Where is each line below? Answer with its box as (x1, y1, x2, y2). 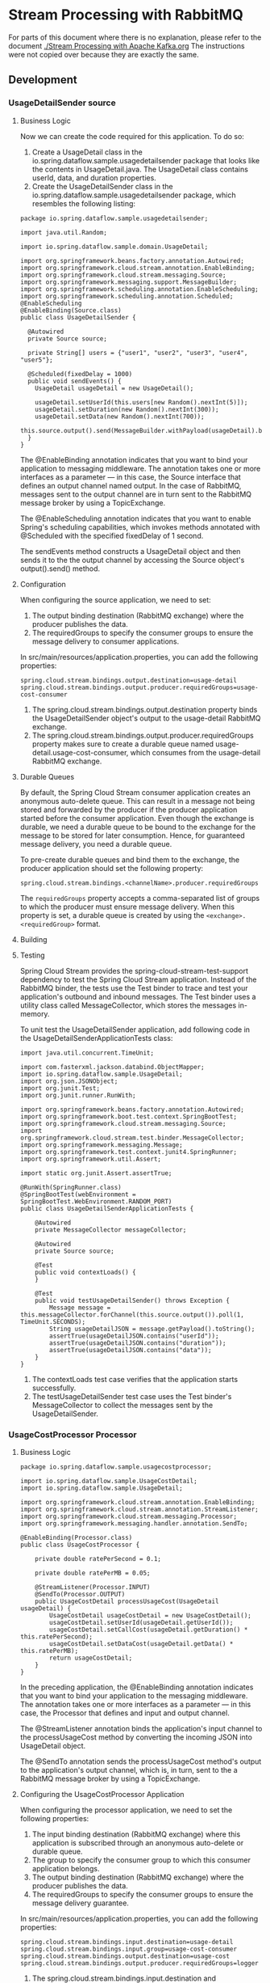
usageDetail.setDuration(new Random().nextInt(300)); (35, 405, 219, 413)
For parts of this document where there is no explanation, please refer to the (8, 32, 262, 42)
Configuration (19, 579, 66, 589)
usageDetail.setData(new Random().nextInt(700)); (35, 412, 205, 421)
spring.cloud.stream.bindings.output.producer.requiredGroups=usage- (19, 683, 260, 691)
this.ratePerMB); (19, 1647, 79, 1655)
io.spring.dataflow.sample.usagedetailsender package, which (31, 190, 236, 200)
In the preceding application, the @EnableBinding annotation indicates (19, 1682, 254, 1692)
